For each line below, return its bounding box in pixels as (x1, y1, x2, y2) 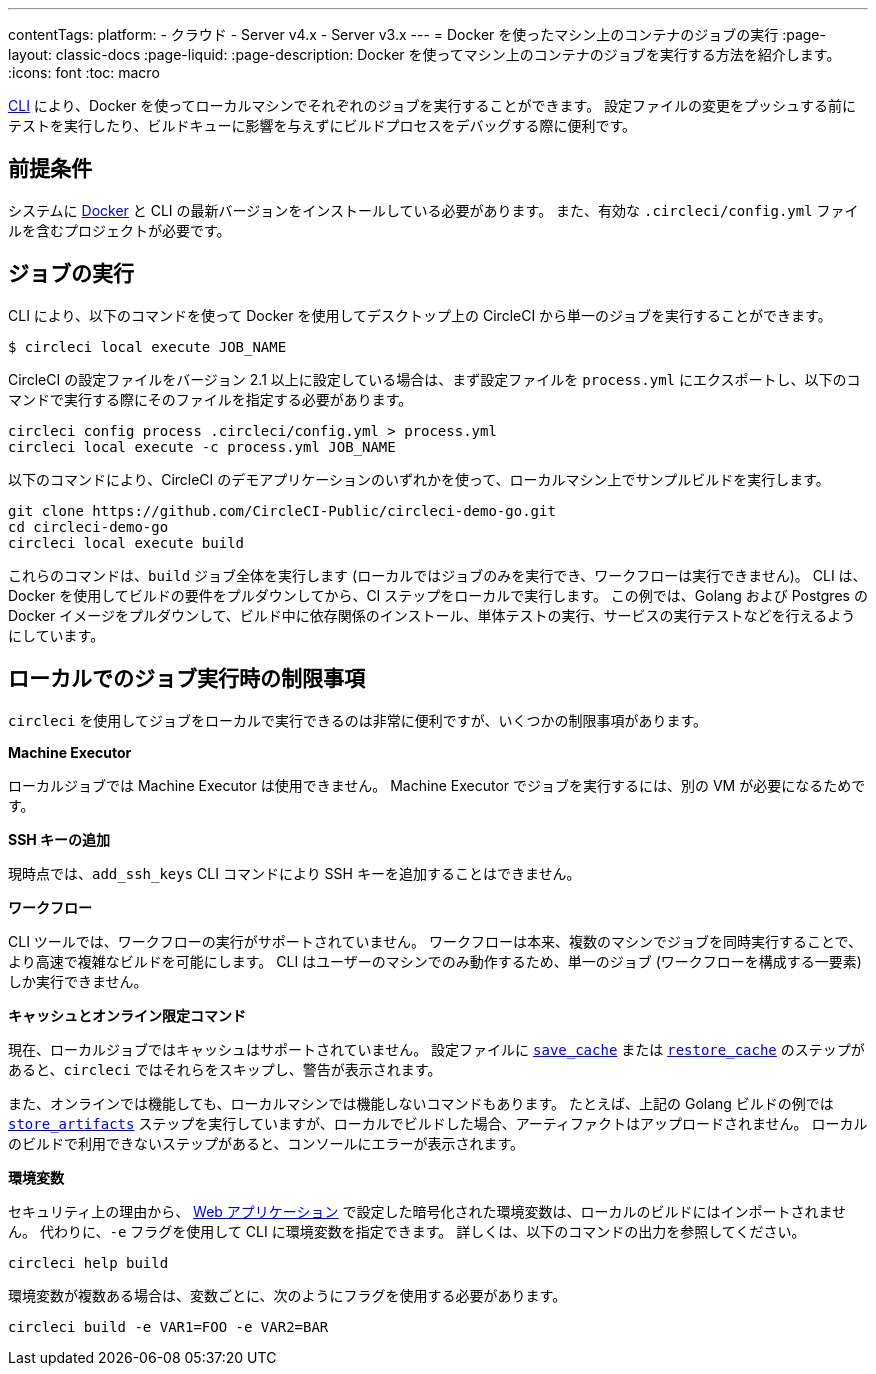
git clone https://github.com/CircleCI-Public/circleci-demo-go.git (8, 502, 556, 519)
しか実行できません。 (8, 972, 148, 990)
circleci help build (8, 1254, 169, 1271)
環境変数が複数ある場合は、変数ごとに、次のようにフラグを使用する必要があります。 (8, 1286, 567, 1304)
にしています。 (8, 626, 105, 644)
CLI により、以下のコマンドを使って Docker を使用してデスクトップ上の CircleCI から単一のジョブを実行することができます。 (8, 306, 832, 324)
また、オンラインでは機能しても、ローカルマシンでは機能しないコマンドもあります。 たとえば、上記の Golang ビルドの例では (8, 1094, 834, 1112)
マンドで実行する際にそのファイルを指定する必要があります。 (8, 390, 413, 408)
